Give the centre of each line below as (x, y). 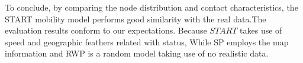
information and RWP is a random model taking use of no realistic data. (137, 53)
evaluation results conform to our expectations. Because (106, 30)
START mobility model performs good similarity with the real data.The (136, 19)
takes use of (261, 30)
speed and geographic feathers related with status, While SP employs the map (147, 42)
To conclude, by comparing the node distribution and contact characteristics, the (151, 7)
